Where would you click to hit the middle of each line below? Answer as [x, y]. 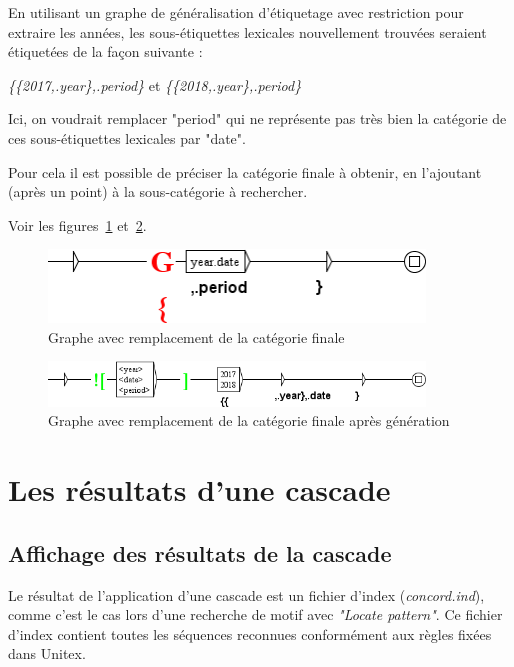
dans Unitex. [47, 653]
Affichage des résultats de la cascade [200, 552]
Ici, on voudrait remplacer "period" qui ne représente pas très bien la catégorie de [257, 118]
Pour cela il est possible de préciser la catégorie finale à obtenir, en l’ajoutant [245, 171]
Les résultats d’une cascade [199, 489]
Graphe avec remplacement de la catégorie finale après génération [249, 420]
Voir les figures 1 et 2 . [77, 224]
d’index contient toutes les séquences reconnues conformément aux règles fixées [250, 633]
